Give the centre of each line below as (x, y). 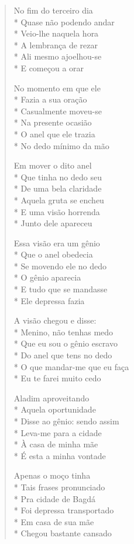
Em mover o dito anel (53, 165)
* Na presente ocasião (53, 122)
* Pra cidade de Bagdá (55, 498)
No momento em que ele (57, 88)
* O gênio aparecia (47, 277)
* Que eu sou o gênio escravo (66, 343)
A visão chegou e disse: (55, 320)
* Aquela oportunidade (55, 409)
